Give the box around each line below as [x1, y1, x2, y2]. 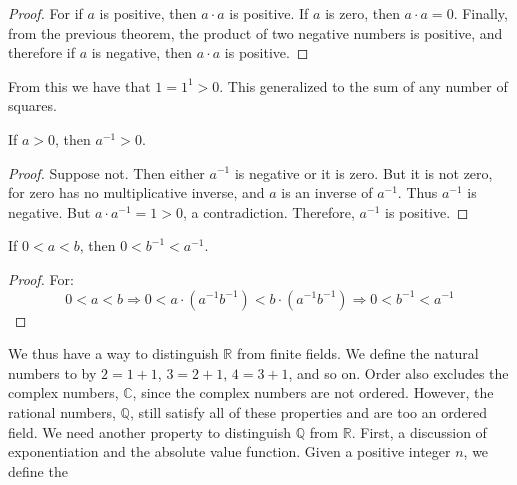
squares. [8, 95, 57, 116]
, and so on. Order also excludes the [288, 362, 509, 383]
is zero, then [325, 3, 400, 23]
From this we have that [8, 75, 151, 96]
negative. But [8, 201, 91, 222]
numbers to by [8, 362, 97, 383]
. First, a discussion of [351, 421, 487, 442]
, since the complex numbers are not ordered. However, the [132, 382, 494, 403]
